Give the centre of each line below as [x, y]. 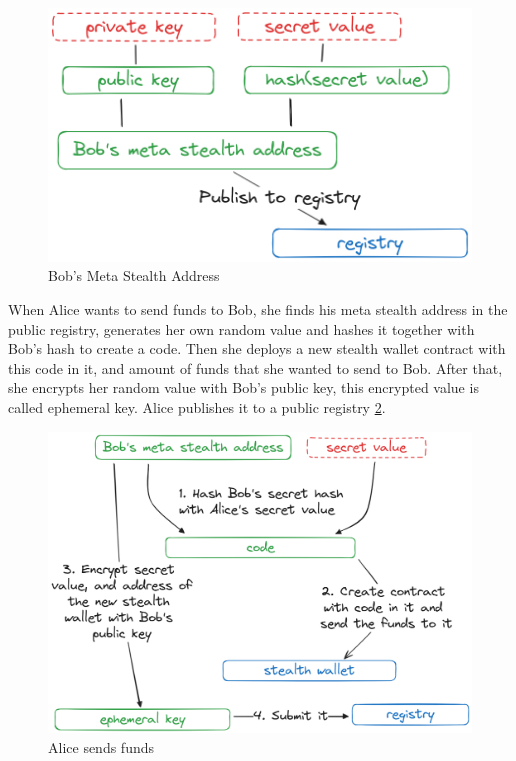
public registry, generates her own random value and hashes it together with [241, 328]
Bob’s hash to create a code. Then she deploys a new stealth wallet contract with [257, 348]
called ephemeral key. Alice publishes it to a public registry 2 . [197, 406]
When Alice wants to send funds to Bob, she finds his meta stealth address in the [258, 308]
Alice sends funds [101, 746]
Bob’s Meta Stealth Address [134, 275]
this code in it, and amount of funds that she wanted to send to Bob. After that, [255, 367]
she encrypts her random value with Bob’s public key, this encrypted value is [243, 387]
